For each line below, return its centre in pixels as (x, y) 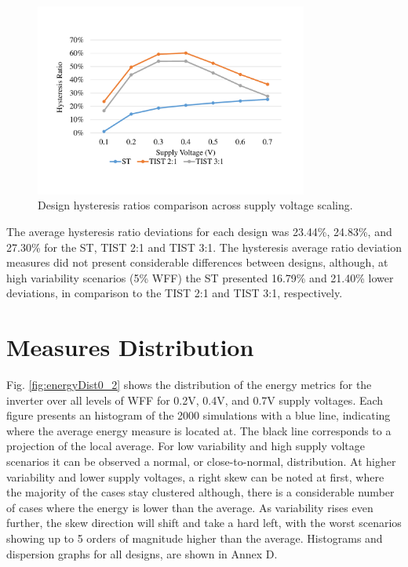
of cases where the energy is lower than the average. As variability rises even (190, 507)
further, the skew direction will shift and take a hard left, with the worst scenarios (204, 523)
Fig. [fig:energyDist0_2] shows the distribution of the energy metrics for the (189, 385)
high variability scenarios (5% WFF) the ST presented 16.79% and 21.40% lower (200, 277)
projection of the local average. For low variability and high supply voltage (186, 446)
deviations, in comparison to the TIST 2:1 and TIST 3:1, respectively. (175, 293)
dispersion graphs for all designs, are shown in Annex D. (142, 553)
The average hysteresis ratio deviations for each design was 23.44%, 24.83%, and (199, 231)
